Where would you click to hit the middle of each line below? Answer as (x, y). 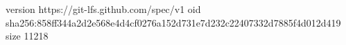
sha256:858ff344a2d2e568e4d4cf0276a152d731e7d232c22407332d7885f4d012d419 (173, 22)
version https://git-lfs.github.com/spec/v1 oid (103, 9)
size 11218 (27, 36)
